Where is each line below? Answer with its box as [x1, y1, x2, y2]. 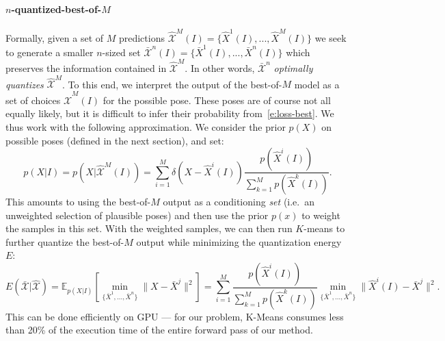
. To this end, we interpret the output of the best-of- [62, 77, 282, 91]
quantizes [5, 77, 44, 91]
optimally [273, 61, 313, 75]
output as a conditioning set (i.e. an [163, 194, 315, 209]
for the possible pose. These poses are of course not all [103, 92, 331, 107]
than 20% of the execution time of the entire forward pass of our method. [5, 323, 313, 337]
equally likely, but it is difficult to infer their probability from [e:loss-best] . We [5, 106, 334, 121]
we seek [314, 30, 347, 45]
